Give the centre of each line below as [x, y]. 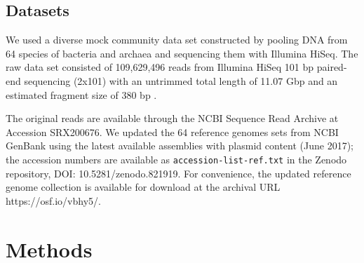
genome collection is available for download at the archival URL [143, 187]
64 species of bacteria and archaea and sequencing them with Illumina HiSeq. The [182, 53]
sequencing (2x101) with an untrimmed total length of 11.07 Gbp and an [181, 80]
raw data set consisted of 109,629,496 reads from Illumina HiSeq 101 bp [160, 67]
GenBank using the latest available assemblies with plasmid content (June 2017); [180, 146]
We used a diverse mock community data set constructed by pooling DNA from [177, 40]
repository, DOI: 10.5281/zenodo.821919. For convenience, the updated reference [178, 173]
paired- [332, 67]
